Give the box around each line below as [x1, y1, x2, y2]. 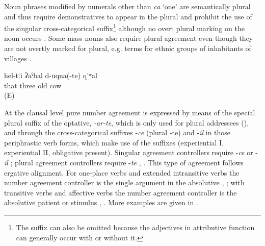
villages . [4, 53, 32, 63]
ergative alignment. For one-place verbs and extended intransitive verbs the [4, 167, 240, 178]
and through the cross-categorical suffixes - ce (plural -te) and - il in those [4, 127, 231, 138]
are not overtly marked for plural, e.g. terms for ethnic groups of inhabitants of [4, 43, 251, 54]
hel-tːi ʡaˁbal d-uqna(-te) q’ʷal [4, 70, 97, 81]
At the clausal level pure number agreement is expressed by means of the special [4, 107, 255, 117]
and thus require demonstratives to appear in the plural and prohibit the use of [4, 11, 252, 21]
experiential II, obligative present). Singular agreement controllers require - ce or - [4, 147, 258, 158]
